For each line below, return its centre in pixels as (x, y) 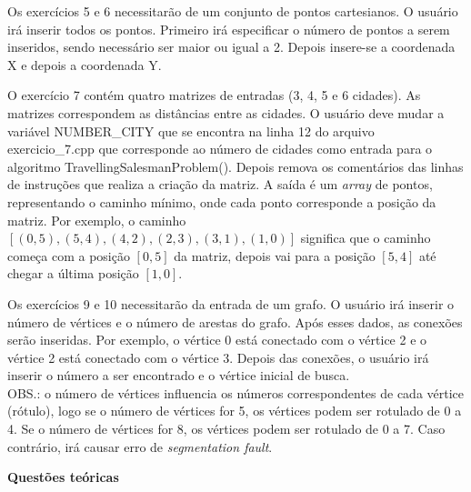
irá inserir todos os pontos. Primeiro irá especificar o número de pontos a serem (229, 29)
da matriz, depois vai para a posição (275, 255)
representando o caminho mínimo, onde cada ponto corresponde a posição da (222, 201)
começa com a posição (69, 255)
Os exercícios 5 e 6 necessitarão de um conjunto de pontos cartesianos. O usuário (233, 11)
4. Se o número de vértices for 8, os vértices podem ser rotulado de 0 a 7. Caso (226, 429)
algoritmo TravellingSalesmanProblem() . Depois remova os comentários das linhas (235, 166)
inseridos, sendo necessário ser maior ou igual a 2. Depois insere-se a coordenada (231, 47)
